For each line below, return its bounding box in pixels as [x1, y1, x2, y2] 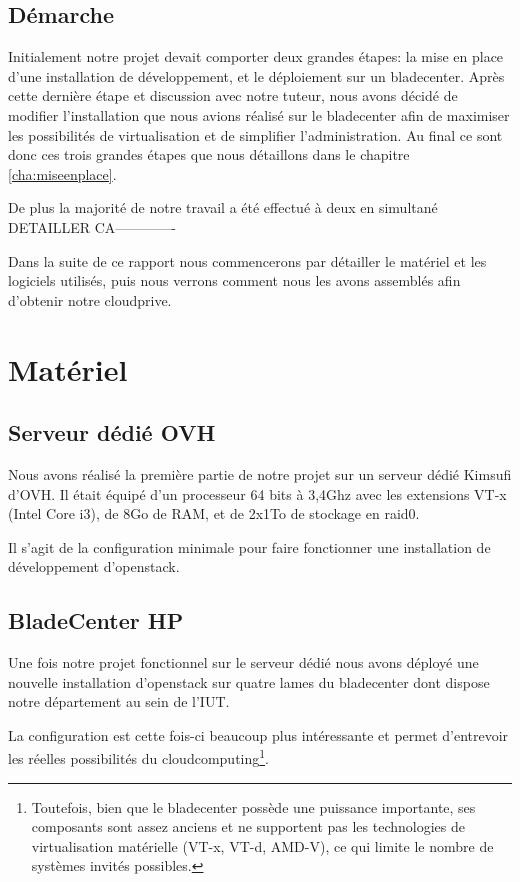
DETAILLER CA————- [8, 216, 176, 237]
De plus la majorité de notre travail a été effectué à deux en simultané [8, 197, 438, 218]
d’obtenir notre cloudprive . [8, 289, 172, 310]
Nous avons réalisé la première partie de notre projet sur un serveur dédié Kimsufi [8, 463, 512, 484]
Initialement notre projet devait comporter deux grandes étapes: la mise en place [8, 46, 504, 67]
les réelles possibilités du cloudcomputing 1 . [8, 745, 270, 769]
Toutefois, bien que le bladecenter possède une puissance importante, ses [31, 796, 476, 817]
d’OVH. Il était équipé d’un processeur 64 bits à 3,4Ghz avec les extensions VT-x [8, 483, 507, 504]
